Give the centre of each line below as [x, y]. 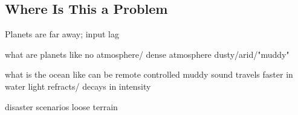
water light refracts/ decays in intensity [78, 86]
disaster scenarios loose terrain [61, 106]
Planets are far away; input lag [62, 34]
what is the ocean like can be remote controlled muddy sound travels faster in [149, 74]
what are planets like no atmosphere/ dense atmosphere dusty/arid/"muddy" [147, 54]
